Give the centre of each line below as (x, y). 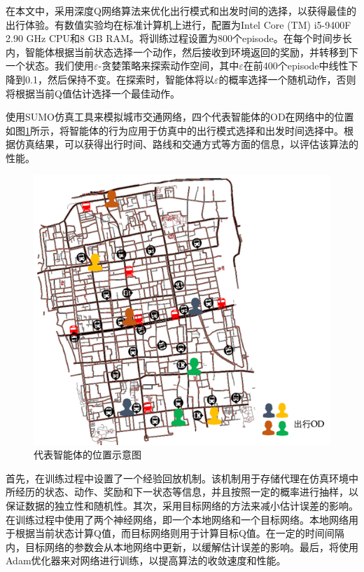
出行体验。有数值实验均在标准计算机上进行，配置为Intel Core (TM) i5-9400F (178, 24)
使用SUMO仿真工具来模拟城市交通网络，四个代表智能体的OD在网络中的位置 (180, 117)
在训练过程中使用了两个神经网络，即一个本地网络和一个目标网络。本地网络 (177, 519)
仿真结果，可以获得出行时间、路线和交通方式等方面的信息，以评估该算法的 (187, 144)
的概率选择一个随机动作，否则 (287, 79)
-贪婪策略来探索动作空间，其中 (169, 66)
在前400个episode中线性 (296, 66)
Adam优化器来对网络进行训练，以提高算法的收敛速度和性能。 (146, 560)
